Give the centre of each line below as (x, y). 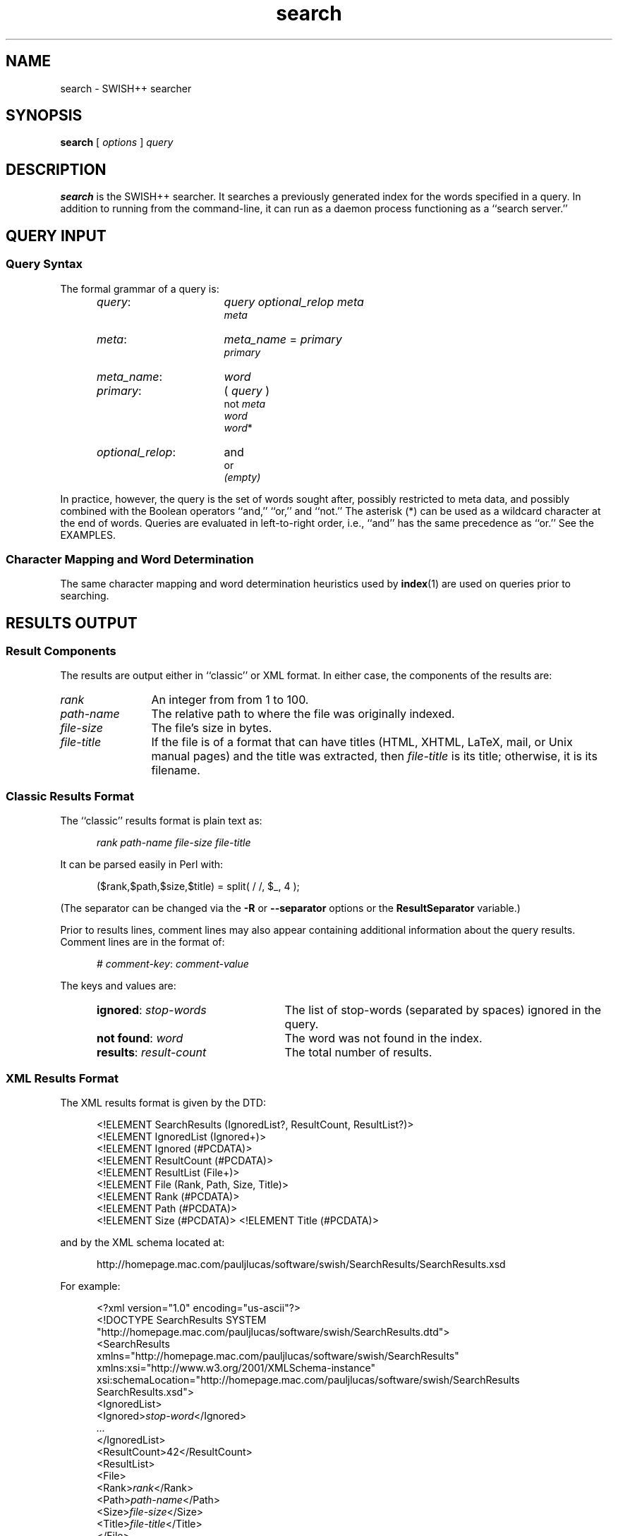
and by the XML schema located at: (143, 1242)
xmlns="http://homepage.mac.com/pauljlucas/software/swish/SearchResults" (278, 1355)
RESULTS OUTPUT (72, 623)
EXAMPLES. (88, 535)
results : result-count (152, 1053)
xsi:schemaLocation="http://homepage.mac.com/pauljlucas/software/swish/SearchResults (308, 1379)
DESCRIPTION (56, 169)
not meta (245, 403)
